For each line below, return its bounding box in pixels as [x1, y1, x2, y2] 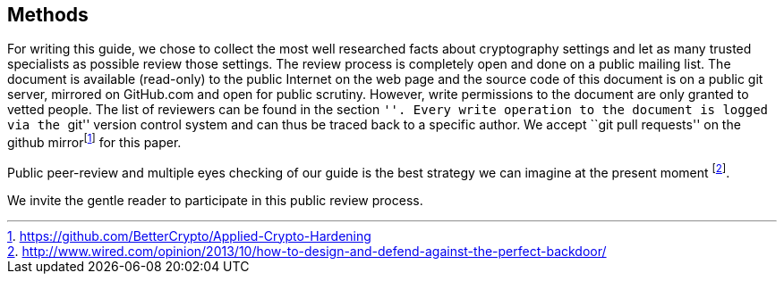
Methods [7, 4, 89, 26]
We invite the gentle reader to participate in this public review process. [7, 192, 423, 208]
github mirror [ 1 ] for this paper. [7, 132, 182, 151]
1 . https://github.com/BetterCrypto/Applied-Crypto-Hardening [7, 227, 371, 244]
